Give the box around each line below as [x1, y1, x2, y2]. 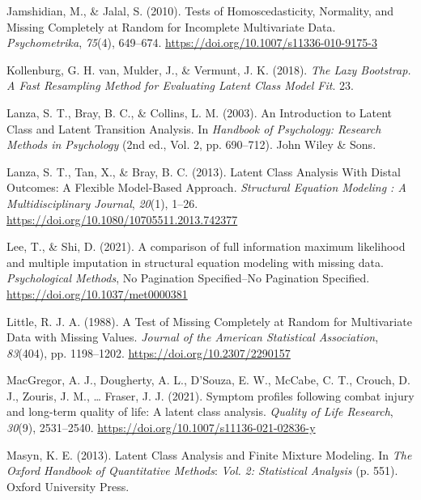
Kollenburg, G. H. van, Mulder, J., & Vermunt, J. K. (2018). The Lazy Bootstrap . [6, 61, 411, 78]
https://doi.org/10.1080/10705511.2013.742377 [6, 210, 238, 227]
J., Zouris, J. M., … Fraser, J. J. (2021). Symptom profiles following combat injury [6, 387, 415, 404]
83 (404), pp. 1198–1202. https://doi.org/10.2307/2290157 [6, 344, 291, 361]
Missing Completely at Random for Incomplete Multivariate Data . [6, 18, 336, 35]
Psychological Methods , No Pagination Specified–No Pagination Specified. [6, 269, 370, 286]
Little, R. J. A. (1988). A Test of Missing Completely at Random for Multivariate [6, 312, 412, 329]
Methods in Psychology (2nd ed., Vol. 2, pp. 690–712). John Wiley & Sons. [6, 136, 376, 153]
